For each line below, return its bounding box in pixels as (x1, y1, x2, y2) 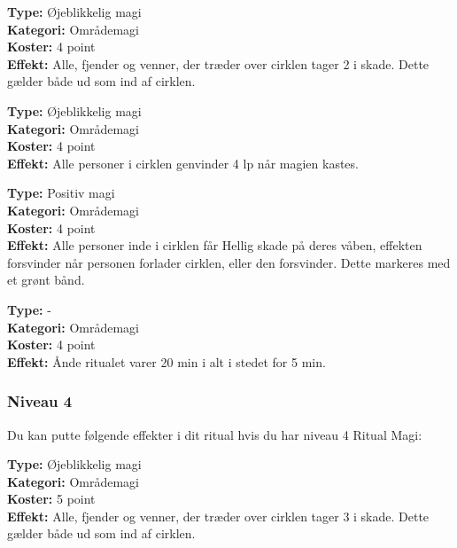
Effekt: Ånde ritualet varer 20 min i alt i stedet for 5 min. (7, 352, 326, 371)
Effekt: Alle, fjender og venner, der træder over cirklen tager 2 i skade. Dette (7, 54, 430, 73)
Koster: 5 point (7, 489, 96, 508)
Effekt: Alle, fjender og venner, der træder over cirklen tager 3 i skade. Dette (7, 506, 430, 525)
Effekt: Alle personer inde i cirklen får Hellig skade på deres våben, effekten (7, 236, 422, 254)
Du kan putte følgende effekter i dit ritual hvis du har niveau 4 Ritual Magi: (7, 425, 422, 443)
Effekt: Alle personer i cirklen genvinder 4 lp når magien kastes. (7, 153, 359, 172)
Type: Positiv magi (7, 184, 115, 202)
